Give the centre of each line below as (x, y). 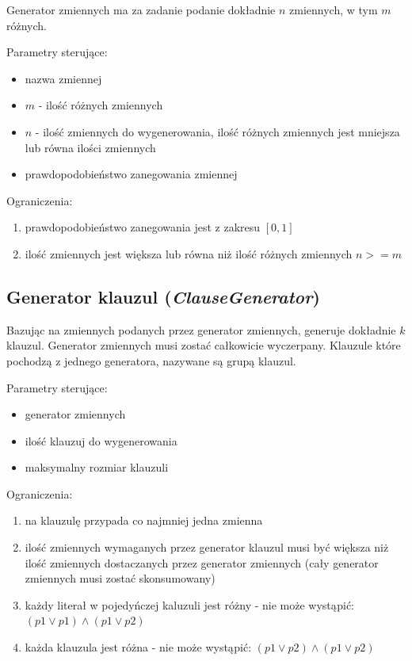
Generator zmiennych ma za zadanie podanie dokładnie (141, 10)
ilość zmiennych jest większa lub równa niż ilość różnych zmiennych (189, 253)
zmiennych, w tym (334, 10)
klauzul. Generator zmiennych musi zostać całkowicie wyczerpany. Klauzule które (204, 345)
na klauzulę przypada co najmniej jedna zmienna (144, 520)
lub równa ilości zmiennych (90, 147)
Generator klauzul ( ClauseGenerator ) (163, 296)
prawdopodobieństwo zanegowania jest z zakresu (143, 227)
